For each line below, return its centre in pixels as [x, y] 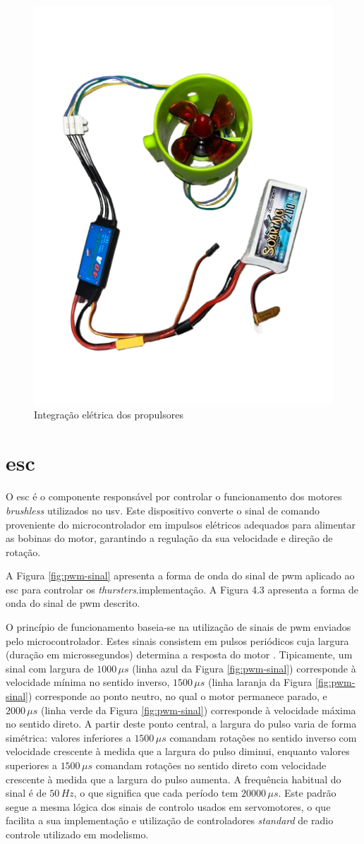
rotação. [23, 551]
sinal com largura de [50, 668]
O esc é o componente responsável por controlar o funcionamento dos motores [174, 496]
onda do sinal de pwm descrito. [73, 603]
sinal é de [26, 793]
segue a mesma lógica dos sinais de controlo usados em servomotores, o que [168, 806]
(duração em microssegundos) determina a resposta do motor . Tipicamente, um [179, 655]
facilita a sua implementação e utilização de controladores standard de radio [170, 820]
